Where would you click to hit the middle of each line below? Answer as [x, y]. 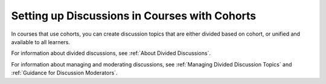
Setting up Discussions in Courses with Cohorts [134, 16]
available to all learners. [41, 42]
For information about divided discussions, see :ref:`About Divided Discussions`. [111, 53]
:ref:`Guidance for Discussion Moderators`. [64, 73]
